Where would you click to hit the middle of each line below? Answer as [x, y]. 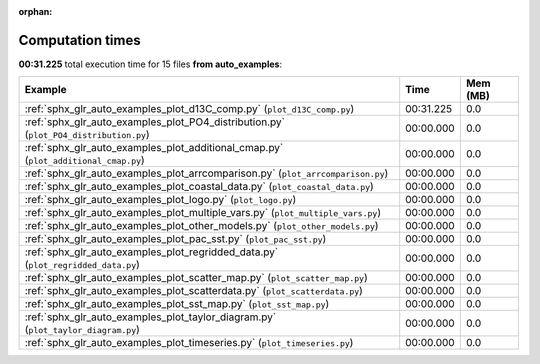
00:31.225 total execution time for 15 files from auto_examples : [150, 64]
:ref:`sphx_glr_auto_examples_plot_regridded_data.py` [151, 252]
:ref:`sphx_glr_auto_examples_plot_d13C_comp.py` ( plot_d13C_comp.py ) [189, 109]
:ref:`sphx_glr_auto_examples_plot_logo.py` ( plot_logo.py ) [160, 200]
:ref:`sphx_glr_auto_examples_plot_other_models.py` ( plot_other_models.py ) [201, 226]
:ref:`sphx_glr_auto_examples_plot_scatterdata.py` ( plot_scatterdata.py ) [194, 291]
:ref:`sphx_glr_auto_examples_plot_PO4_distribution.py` [154, 122]
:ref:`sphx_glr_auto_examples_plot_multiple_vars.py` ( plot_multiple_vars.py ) [203, 213]
